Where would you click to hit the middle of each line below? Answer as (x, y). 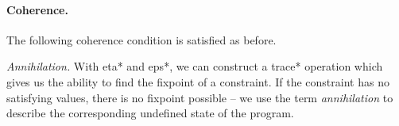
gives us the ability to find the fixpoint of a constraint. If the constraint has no (198, 81)
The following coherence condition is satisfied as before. (141, 39)
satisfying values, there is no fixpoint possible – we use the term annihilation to (200, 97)
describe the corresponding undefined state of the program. (150, 113)
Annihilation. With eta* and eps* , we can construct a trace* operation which (195, 66)
